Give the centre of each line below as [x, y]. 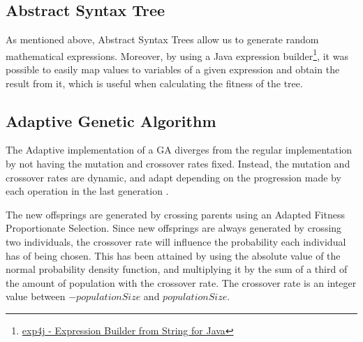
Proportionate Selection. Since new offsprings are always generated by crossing [174, 228]
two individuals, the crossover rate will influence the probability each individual [176, 241]
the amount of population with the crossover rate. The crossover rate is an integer [181, 282]
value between [36, 296]
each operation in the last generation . [87, 191]
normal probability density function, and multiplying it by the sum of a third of [177, 269]
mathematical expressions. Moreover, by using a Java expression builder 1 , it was [177, 54]
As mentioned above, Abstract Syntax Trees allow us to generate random [162, 39]
